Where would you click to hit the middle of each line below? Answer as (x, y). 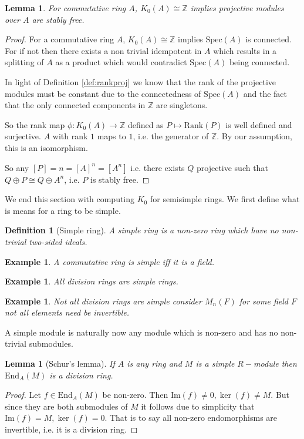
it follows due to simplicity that (198, 406)
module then (275, 363)
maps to (112, 136)
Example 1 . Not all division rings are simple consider (103, 301)
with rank (70, 136)
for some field (264, 301)
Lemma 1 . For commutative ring (65, 8)
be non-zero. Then (135, 395)
